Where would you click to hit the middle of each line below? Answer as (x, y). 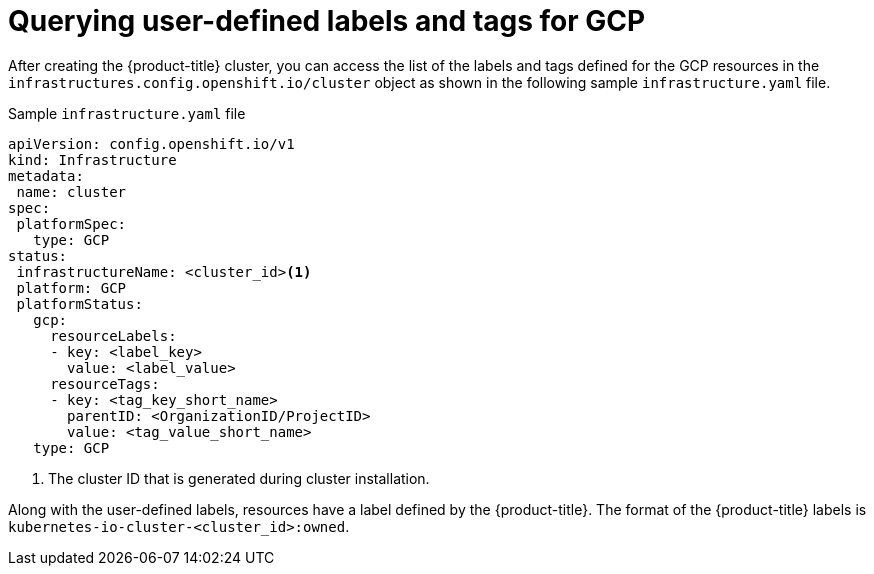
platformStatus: (79, 303)
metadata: (46, 175)
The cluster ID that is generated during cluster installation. (239, 478)
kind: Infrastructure (92, 159)
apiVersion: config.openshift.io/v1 (151, 143)
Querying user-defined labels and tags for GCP (327, 21)
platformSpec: (71, 223)
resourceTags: (105, 383)
